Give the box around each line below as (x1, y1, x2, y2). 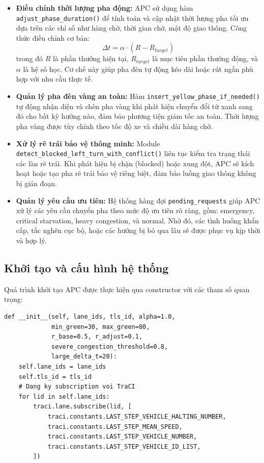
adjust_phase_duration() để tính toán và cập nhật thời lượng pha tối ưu (16, 12, 249, 23)
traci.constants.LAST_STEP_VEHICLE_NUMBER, (47, 433, 197, 441)
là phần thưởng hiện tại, (52, 53, 129, 64)
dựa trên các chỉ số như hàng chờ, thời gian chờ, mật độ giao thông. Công (16, 22, 247, 33)
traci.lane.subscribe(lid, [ (33, 403, 132, 410)
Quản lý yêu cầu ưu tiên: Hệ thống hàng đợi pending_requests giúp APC (16, 195, 260, 205)
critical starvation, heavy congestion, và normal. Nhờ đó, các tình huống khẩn (16, 215, 259, 225)
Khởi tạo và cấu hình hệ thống (4, 260, 169, 275)
